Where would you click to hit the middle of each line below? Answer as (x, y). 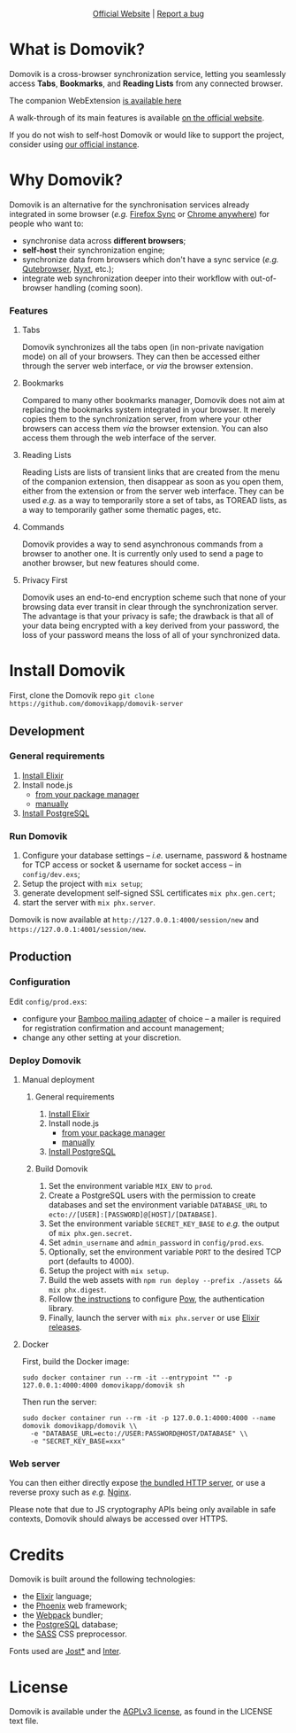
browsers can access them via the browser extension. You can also (145, 429)
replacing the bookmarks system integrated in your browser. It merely (148, 410)
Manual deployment (58, 1080)
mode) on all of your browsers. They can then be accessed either (141, 357)
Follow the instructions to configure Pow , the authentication (156, 1299)
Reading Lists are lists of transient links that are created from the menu (151, 472)
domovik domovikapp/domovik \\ (80, 1426)
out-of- (263, 278)
